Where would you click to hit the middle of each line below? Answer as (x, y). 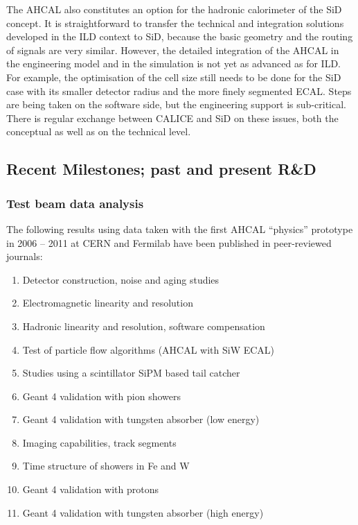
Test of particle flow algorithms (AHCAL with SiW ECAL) (149, 349)
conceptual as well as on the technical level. (99, 131)
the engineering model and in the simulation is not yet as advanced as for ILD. (173, 63)
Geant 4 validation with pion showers (101, 396)
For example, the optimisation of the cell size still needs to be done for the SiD (174, 77)
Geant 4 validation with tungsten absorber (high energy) (143, 512)
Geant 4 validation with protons (91, 489)
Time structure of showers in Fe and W (106, 466)
